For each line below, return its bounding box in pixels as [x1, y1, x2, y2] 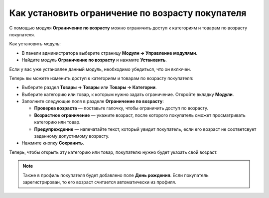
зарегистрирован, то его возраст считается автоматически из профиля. [22, 179, 176, 185]
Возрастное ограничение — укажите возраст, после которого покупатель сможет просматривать [34, 112, 246, 118]
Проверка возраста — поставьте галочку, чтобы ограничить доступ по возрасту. [34, 105, 209, 111]
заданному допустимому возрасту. [34, 133, 110, 139]
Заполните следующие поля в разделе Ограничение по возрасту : [21, 99, 164, 104]
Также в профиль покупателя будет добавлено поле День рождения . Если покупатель [22, 172, 209, 178]
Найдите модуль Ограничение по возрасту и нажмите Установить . [21, 57, 167, 63]
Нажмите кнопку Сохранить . [21, 140, 84, 146]
